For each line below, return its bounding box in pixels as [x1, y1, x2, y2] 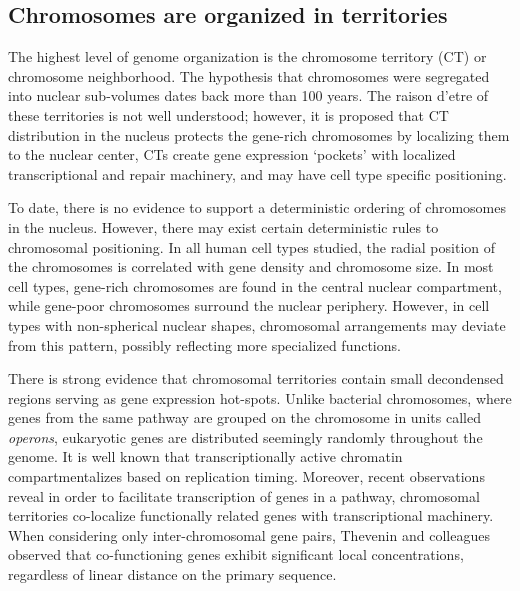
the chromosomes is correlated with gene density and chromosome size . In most [8, 256, 494, 277]
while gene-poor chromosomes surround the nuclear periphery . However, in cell [8, 295, 490, 316]
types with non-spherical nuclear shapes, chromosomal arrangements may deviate [8, 314, 506, 335]
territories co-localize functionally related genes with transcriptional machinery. [8, 505, 494, 526]
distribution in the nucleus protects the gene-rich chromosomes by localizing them [8, 124, 510, 145]
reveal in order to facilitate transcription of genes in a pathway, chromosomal [8, 485, 480, 506]
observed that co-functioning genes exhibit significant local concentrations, [8, 544, 464, 565]
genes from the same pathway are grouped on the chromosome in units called [8, 407, 481, 428]
